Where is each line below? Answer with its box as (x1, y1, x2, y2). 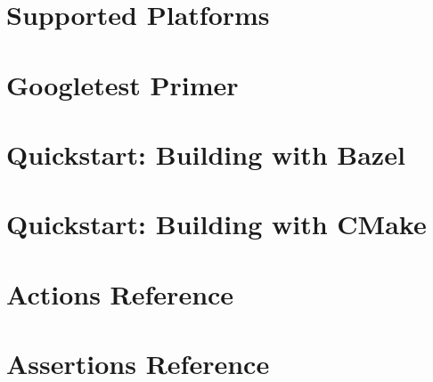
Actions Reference (6, 275, 234, 312)
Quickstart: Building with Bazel (6, 135, 405, 172)
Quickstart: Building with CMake (6, 206, 427, 242)
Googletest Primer (6, 66, 239, 102)
